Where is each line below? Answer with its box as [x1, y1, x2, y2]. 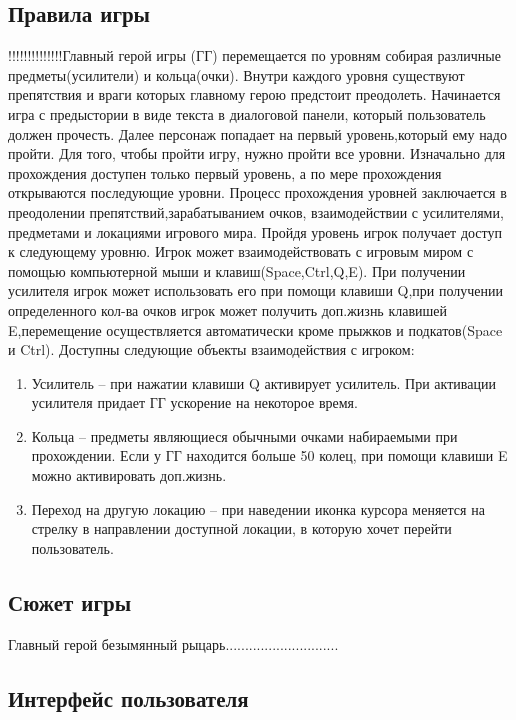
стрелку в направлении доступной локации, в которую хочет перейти [31, 518, 452, 539]
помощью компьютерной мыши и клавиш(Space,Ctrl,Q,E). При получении [8, 260, 466, 281]
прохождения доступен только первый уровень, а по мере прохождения [8, 162, 442, 183]
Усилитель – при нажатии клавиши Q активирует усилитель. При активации [31, 372, 496, 393]
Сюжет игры [8, 586, 132, 617]
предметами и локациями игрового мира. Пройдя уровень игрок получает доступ [8, 221, 503, 242]
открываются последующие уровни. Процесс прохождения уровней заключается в [8, 182, 507, 203]
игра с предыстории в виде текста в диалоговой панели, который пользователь [8, 103, 486, 124]
